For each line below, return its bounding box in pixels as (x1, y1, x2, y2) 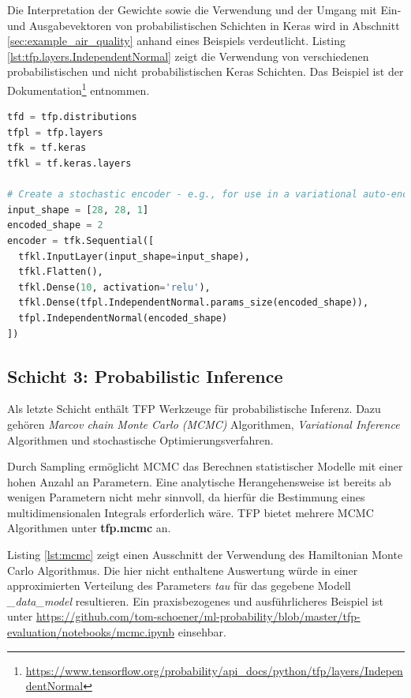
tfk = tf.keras (7, 142, 87, 154)
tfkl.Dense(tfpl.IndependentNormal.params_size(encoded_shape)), (18, 297, 369, 309)
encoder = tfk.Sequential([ (7, 235, 155, 246)
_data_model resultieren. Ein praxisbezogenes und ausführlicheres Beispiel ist (7, 592, 384, 609)
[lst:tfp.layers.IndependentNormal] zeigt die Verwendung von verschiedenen (7, 47, 369, 64)
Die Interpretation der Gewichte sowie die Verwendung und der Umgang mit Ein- (7, 2, 402, 17)
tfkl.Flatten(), (18, 266, 103, 278)
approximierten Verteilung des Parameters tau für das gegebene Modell (7, 577, 351, 594)
